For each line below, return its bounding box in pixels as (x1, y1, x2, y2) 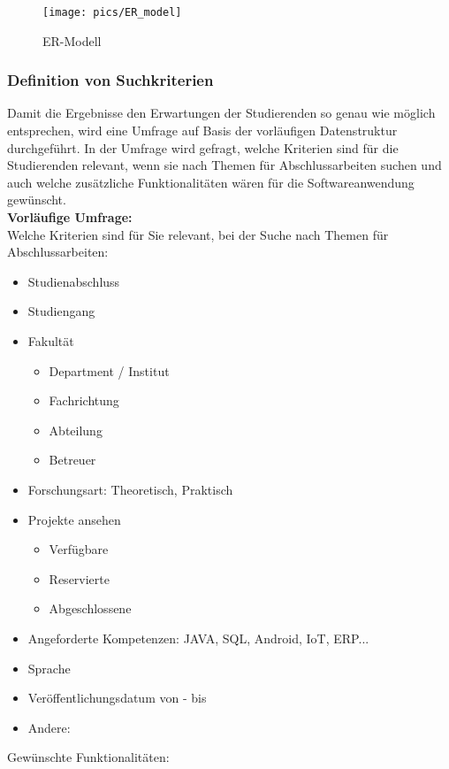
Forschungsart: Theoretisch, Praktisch (27, 480, 233, 498)
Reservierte (49, 569, 110, 588)
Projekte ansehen (27, 510, 121, 528)
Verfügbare (49, 540, 109, 558)
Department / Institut (49, 361, 170, 380)
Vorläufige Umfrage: (7, 208, 133, 227)
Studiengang (27, 302, 95, 320)
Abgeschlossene (49, 599, 132, 618)
